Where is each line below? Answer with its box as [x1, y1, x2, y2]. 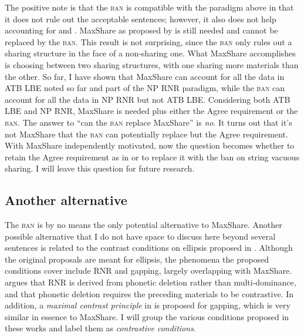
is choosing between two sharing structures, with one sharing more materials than [5, 58, 299, 70]
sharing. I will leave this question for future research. [5, 162, 195, 174]
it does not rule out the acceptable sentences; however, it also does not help [5, 12, 276, 25]
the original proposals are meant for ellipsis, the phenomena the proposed [5, 253, 269, 265]
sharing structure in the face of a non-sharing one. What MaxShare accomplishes [5, 47, 296, 59]
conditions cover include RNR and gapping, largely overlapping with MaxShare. [5, 264, 292, 277]
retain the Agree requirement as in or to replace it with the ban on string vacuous [5, 150, 300, 163]
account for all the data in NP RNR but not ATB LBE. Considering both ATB [5, 93, 291, 105]
